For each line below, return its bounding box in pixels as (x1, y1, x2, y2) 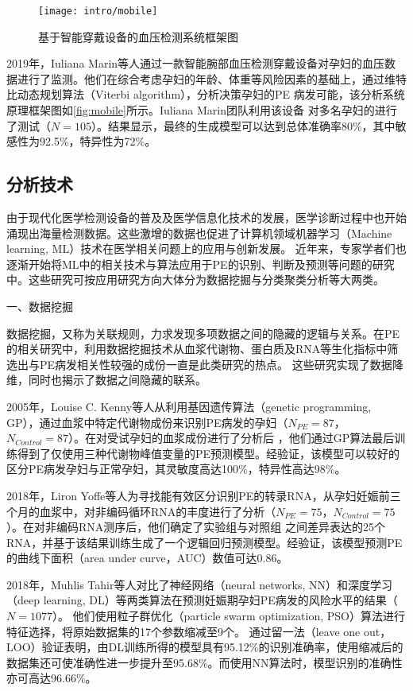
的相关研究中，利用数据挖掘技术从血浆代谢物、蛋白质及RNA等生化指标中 (6, 340, 388, 357)
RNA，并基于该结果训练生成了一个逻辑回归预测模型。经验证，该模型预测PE (6, 534, 403, 550)
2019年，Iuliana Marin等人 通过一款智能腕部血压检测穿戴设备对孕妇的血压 (6, 55, 385, 72)
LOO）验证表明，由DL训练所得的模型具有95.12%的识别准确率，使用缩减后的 (6, 639, 403, 655)
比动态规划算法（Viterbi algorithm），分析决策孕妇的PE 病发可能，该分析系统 (6, 86, 405, 103)
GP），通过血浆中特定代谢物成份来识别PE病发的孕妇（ (6, 413, 288, 430)
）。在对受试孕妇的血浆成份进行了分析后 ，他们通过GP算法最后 (68, 429, 395, 446)
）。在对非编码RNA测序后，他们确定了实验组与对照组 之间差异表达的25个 (6, 518, 385, 535)
